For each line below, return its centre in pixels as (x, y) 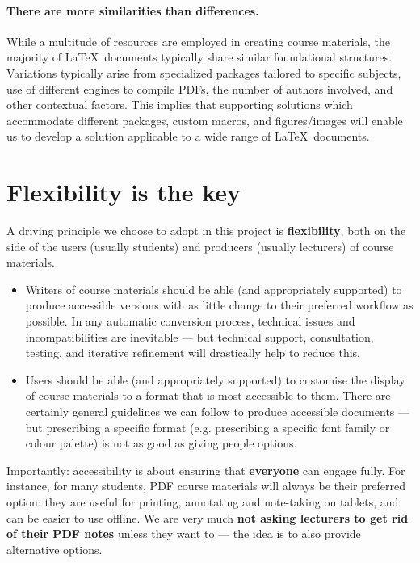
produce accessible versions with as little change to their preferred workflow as (219, 305)
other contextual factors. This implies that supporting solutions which (180, 105)
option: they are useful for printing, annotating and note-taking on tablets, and (203, 501)
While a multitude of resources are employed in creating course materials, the (198, 41)
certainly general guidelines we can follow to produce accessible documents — (218, 412)
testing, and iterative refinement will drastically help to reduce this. (193, 353)
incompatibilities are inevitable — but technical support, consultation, (199, 336)
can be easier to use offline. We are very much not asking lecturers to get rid (208, 517)
